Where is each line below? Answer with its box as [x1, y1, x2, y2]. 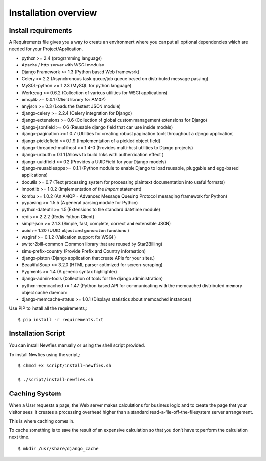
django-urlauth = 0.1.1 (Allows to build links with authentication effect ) [21, 152, 164, 158]
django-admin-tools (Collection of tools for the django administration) [21, 276, 163, 282]
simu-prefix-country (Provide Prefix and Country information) [21, 248, 146, 254]
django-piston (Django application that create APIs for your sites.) [21, 255, 155, 261]
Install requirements [9, 26, 72, 34]
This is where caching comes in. [9, 418, 75, 424]
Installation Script [9, 329, 65, 338]
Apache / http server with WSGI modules [21, 62, 104, 68]
